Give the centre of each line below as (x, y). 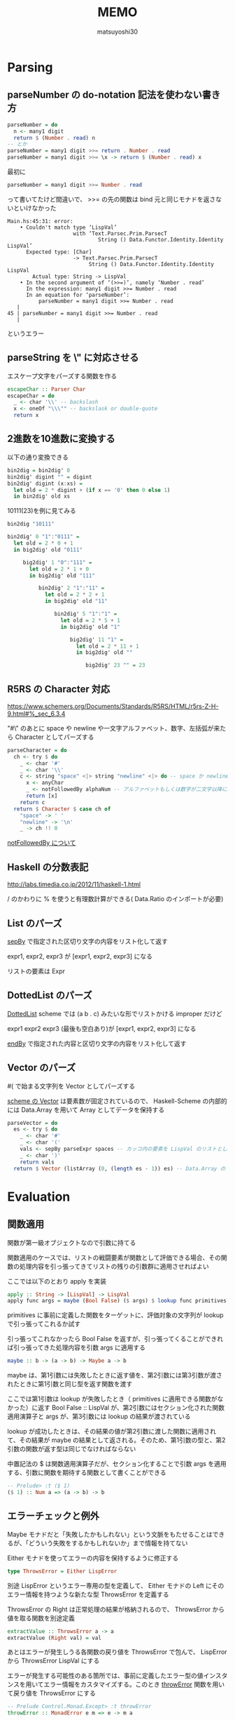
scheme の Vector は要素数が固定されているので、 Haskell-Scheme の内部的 (117, 1101)
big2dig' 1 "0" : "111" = (57, 562)
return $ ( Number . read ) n (55, 138)
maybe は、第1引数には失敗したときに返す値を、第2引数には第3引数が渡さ (115, 1375)
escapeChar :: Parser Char (47, 389)
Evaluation (39, 1196)
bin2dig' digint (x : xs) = (45, 484)
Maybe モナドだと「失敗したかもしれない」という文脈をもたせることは (110, 1534)
